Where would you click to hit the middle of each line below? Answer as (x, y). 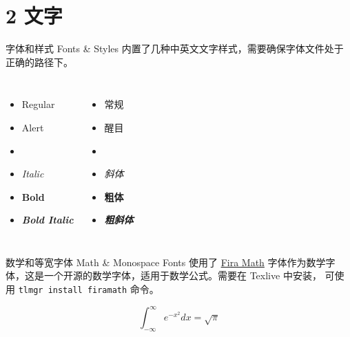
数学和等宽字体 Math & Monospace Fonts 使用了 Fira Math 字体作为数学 (166, 262)
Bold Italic (48, 220)
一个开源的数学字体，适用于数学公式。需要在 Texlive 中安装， (183, 275)
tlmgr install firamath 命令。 (89, 289)
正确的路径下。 (39, 62)
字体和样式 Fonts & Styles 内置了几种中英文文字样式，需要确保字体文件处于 (175, 48)
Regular (38, 104)
